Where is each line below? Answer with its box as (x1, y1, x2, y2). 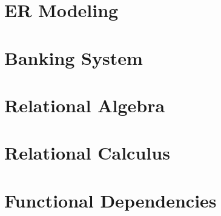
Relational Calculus (4, 140, 170, 165)
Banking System (4, 45, 143, 70)
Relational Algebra (4, 92, 165, 117)
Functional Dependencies (4, 187, 217, 212)
